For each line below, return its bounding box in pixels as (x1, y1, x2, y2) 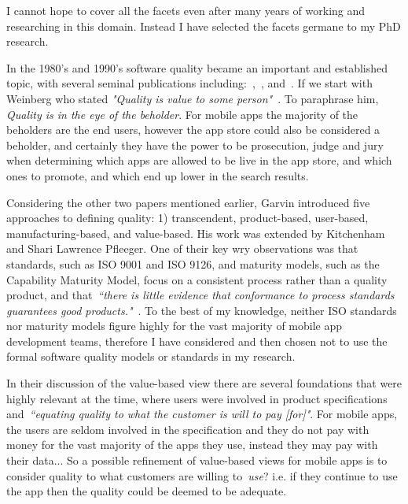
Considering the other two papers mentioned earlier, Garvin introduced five (6, 194, 370, 210)
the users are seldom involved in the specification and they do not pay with (6, 421, 369, 437)
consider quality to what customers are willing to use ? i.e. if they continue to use (6, 467, 398, 484)
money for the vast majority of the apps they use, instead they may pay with (6, 436, 378, 453)
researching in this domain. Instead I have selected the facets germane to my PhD (6, 17, 401, 34)
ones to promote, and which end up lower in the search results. (6, 167, 309, 183)
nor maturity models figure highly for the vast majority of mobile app (6, 317, 342, 334)
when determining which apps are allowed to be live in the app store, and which (6, 152, 392, 169)
